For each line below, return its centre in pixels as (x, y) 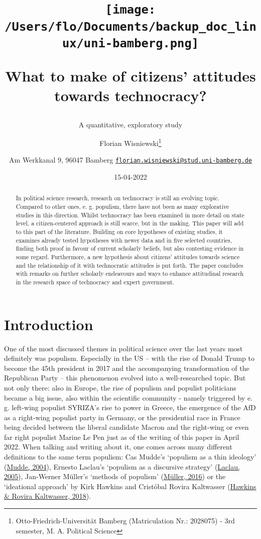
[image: (130, 10)
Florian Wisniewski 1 (130, 142)
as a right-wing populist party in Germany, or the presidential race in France (122, 417)
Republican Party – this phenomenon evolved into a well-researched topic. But (125, 378)
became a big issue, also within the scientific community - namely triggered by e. (128, 397)
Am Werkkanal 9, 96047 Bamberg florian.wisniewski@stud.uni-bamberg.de (130, 160)
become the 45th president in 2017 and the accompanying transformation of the (127, 368)
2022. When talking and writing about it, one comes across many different (118, 447)
